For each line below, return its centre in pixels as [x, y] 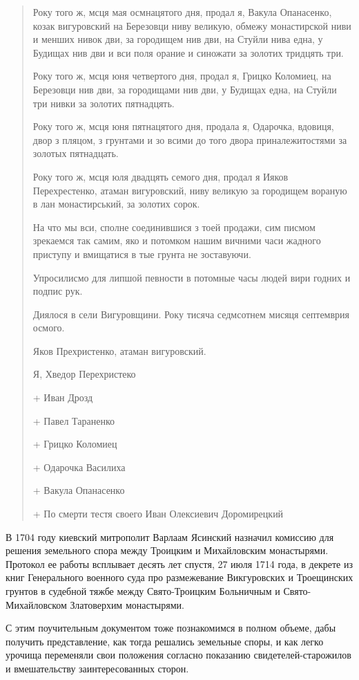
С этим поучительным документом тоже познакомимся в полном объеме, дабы [171, 628]
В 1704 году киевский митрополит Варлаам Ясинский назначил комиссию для [170, 536]
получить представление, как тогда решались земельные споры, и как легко [165, 641]
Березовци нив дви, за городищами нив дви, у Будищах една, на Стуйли [185, 89]
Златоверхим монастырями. [127, 604]
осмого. [49, 328]
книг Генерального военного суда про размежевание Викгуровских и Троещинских [179, 577]
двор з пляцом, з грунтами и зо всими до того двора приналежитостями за [190, 139]
